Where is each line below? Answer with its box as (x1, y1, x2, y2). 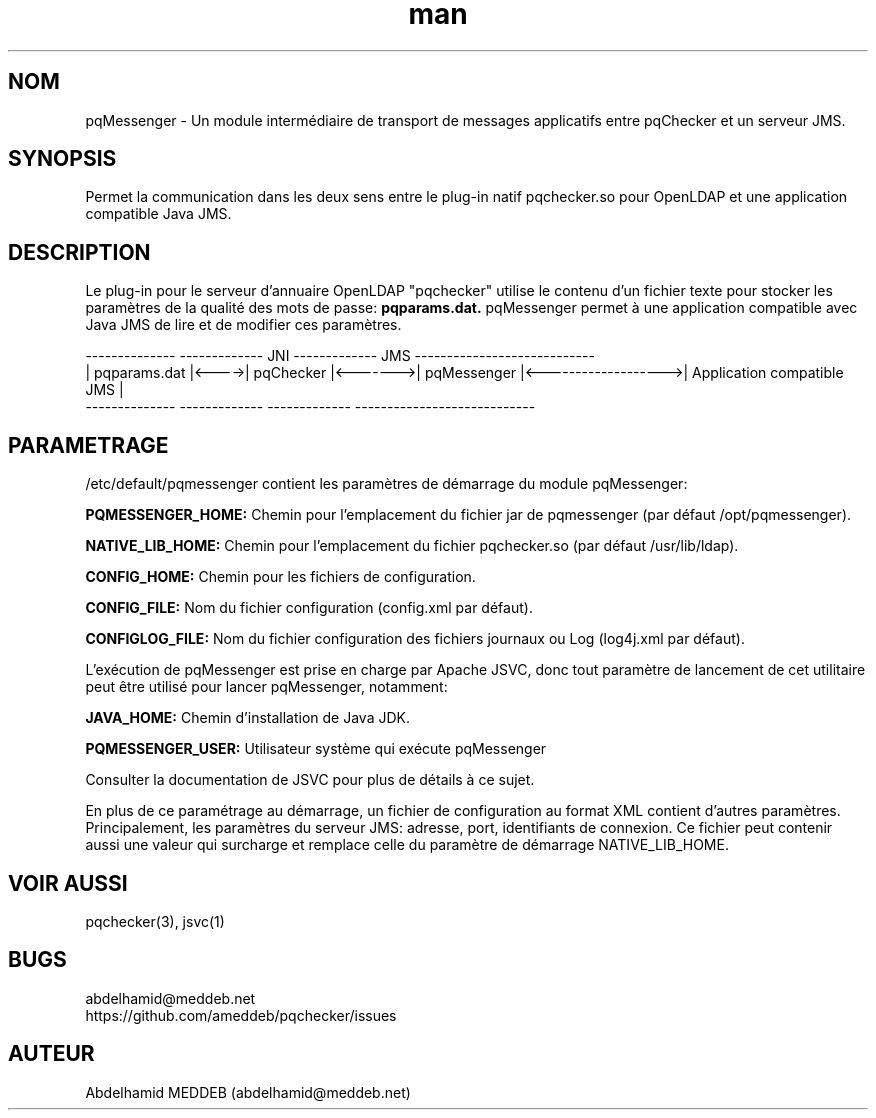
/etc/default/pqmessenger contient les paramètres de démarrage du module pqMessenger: (85, 475, 688, 493)
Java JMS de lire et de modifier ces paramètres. (85, 316, 402, 334)
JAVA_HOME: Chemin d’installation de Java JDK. (85, 709, 410, 727)
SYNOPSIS (8, 146, 117, 172)
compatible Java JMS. (85, 205, 232, 223)
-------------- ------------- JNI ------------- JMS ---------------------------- (85, 347, 595, 365)
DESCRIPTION (8, 239, 151, 265)
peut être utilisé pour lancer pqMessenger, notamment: (85, 678, 448, 696)
